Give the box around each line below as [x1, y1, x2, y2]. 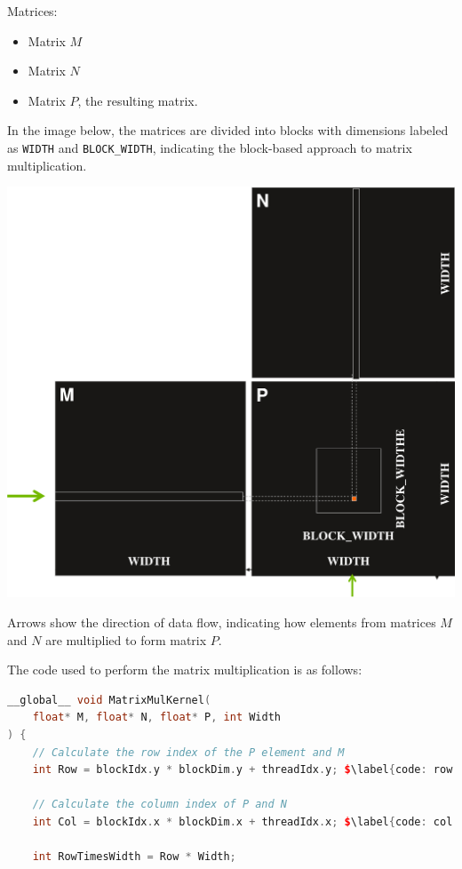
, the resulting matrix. [77, 91, 198, 109]
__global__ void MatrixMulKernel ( [7, 693, 211, 706]
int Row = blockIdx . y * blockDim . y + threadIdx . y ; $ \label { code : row [32, 763, 453, 777]
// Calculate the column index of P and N [32, 798, 287, 811]
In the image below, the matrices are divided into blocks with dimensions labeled [7, 121, 449, 140]
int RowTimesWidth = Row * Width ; [32, 850, 236, 864]
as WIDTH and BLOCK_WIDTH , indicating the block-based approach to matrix [7, 138, 412, 156]
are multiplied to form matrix [45, 630, 207, 649]
